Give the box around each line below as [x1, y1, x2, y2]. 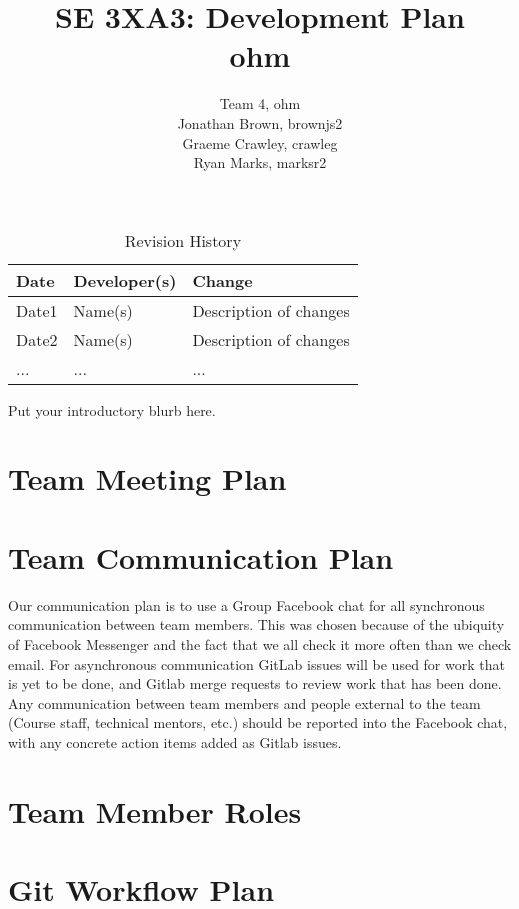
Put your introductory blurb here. [8, 399, 216, 420]
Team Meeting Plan [8, 458, 287, 499]
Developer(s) [73, 268, 177, 292]
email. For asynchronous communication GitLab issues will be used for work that [8, 653, 505, 674]
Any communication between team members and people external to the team [8, 692, 481, 713]
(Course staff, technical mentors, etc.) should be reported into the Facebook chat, [8, 712, 508, 733]
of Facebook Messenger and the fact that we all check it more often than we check [8, 633, 512, 654]
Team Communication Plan [8, 536, 394, 577]
